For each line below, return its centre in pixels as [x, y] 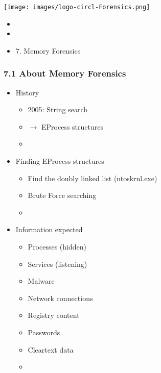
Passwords [44, 332]
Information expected [49, 229]
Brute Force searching [62, 195]
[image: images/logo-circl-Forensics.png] [77, 7]
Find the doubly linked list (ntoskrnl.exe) [93, 178]
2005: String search [58, 109]
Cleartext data [51, 349]
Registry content [54, 315]
